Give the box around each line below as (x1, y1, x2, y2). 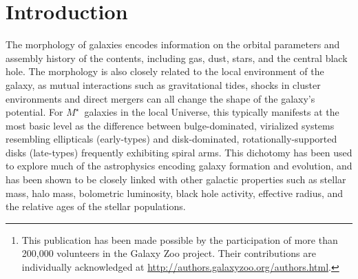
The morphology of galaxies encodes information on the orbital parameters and (6, 37, 340, 52)
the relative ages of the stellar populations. (6, 199, 186, 214)
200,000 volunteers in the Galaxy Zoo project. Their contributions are (21, 246, 316, 260)
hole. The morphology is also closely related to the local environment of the (6, 64, 324, 79)
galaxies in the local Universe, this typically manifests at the (84, 105, 339, 119)
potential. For (6, 105, 63, 119)
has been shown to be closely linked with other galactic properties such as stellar (6, 172, 346, 187)
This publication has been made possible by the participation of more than (21, 232, 338, 247)
